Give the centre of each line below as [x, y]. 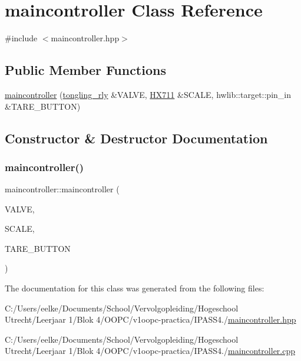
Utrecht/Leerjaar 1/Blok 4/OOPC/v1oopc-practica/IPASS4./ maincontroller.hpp [150, 319]
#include [21, 38]
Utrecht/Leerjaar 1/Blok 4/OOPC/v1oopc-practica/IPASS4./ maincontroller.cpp [150, 351]
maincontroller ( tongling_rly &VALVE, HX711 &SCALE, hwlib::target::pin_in [148, 94]
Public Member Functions [85, 70]
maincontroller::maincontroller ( [62, 189]
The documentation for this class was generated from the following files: [135, 288]
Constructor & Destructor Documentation [136, 138]
